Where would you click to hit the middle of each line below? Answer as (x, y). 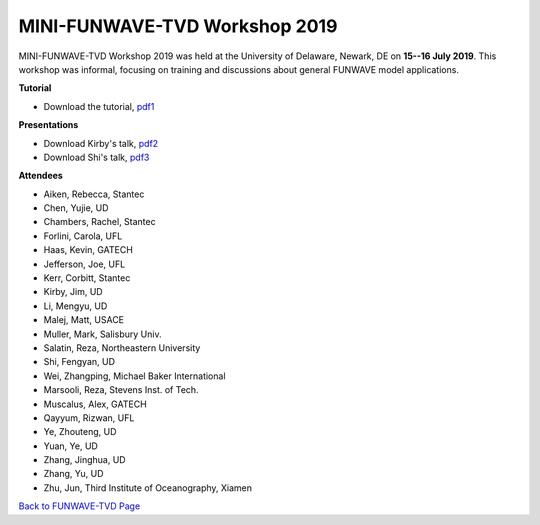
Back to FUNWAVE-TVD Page (79, 506)
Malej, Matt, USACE (84, 320)
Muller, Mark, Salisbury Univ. (102, 334)
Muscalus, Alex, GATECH (95, 404)
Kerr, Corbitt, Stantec (87, 278)
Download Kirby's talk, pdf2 (101, 143)
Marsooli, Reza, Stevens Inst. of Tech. (121, 390)
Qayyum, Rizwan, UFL (89, 417)
